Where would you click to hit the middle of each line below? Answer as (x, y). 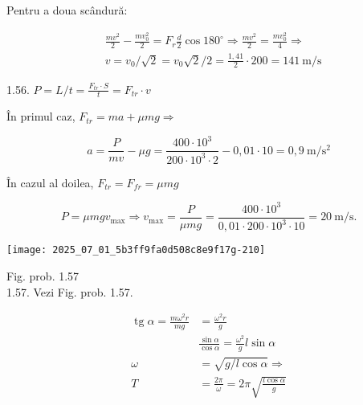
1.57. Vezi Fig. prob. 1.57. (70, 291)
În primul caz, (41, 116)
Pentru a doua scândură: (67, 10)
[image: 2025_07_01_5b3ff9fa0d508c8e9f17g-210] (136, 250)
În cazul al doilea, (50, 182)
